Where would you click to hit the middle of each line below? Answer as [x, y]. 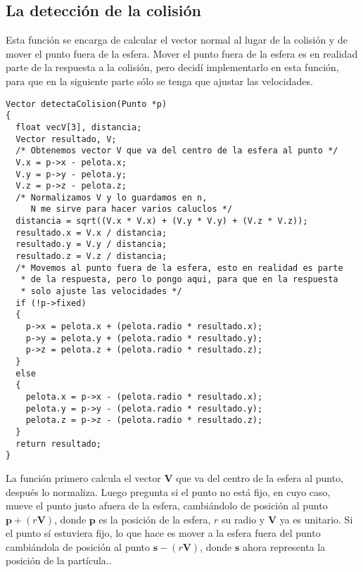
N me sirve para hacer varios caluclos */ [132, 209]
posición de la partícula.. [59, 560]
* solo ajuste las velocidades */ [101, 292]
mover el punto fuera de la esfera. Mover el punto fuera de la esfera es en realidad [182, 53]
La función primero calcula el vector [83, 477]
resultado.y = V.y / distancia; [91, 244]
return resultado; [59, 444]
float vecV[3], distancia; [79, 127]
